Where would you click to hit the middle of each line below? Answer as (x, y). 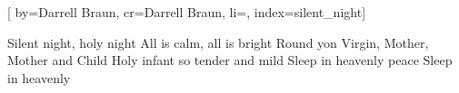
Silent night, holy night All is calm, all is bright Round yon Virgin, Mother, (218, 42)
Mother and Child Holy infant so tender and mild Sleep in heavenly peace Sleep (230, 60)
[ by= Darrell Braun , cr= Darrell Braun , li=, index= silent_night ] (187, 12)
